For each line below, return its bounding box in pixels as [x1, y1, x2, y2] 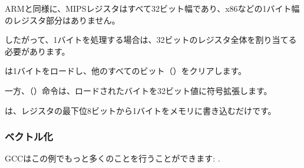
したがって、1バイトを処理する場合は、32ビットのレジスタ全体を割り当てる [5, 33, 297, 46]
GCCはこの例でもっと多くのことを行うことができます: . [5, 152, 220, 164]
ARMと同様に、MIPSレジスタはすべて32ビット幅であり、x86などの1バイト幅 [5, 2, 300, 14]
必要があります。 [5, 45, 70, 57]
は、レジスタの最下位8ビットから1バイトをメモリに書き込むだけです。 [5, 104, 276, 116]
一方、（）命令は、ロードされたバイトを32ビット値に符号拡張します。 [5, 84, 272, 96]
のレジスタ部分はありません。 [5, 14, 120, 26]
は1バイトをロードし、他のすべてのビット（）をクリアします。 [5, 65, 247, 77]
